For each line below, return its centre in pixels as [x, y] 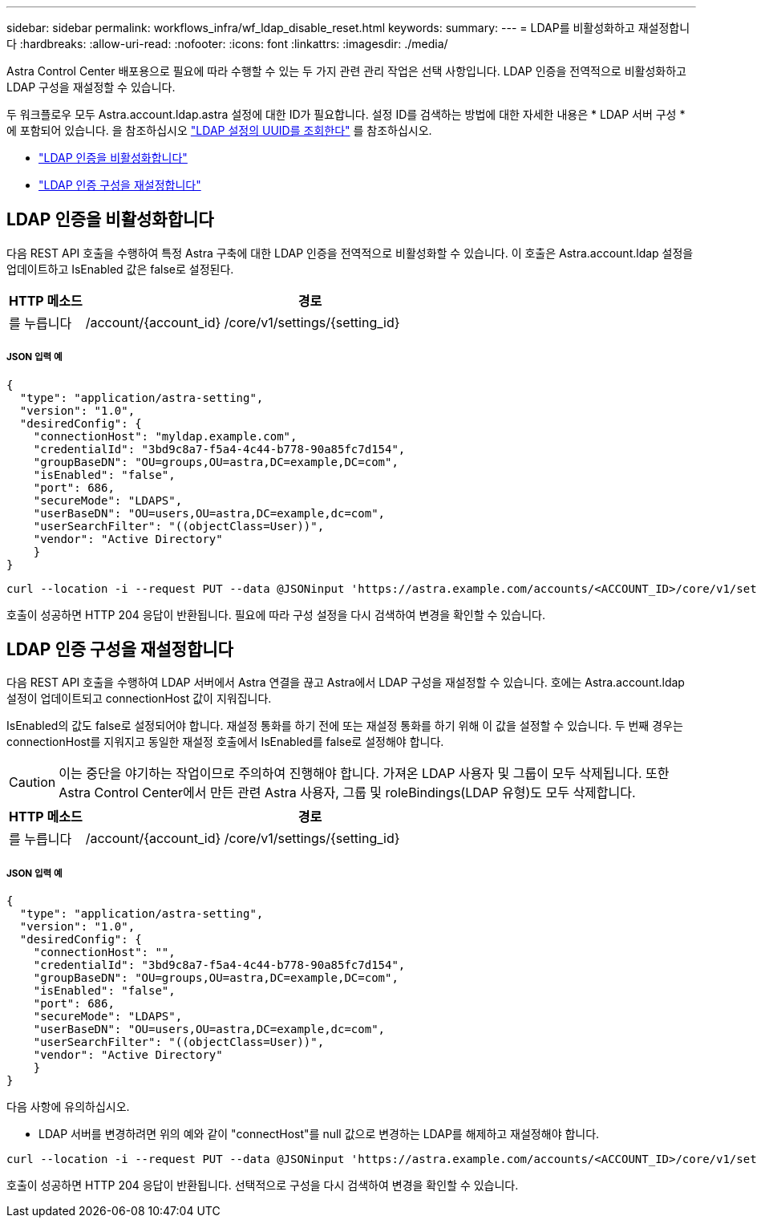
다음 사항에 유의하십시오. [68, 1107]
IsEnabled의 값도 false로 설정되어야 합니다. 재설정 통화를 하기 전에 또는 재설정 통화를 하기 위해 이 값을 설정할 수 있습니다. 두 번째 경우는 [345, 726]
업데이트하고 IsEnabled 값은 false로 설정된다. [120, 269]
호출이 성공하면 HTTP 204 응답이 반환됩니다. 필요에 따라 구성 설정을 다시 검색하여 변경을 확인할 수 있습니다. [276, 614]
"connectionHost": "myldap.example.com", [165, 436]
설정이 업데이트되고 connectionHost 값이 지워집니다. [139, 699]
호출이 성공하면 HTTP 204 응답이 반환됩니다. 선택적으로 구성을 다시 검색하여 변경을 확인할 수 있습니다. [263, 1185]
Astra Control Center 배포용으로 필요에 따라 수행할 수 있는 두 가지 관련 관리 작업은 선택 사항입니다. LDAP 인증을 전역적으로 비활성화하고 [346, 71]
